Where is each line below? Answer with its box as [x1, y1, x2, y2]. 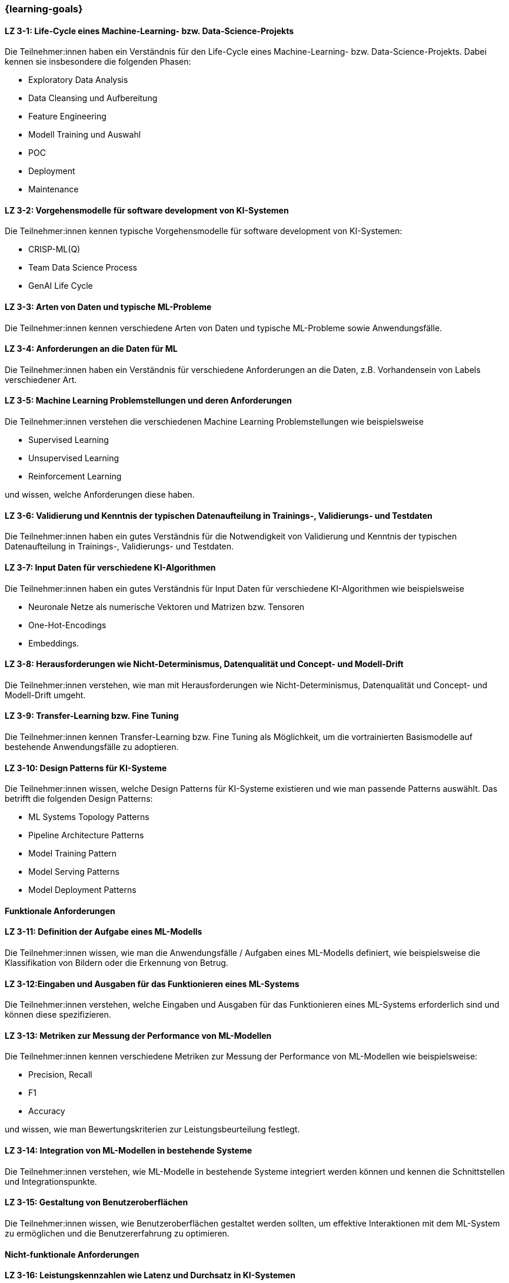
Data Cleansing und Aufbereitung [28, 93, 158, 104]
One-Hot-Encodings [28, 619, 107, 630]
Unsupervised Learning [28, 453, 119, 464]
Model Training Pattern [28, 848, 117, 859]
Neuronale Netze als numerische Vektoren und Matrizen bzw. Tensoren [28, 601, 305, 612]
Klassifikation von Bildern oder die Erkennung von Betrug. [5, 958, 228, 968]
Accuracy [28, 1106, 65, 1117]
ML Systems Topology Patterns [28, 812, 149, 822]
